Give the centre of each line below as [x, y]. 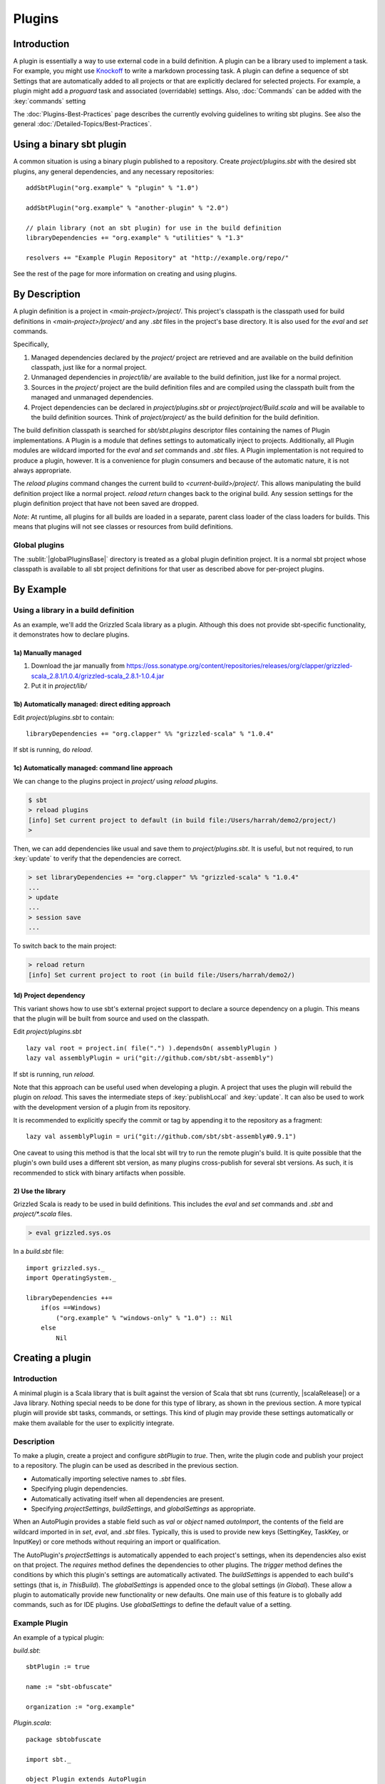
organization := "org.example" [81, 1707]
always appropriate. [42, 470]
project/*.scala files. [43, 1214]
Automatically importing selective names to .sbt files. [109, 1479]
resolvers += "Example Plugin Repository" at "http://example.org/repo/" [158, 258]
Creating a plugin [52, 1358]
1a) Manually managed [47, 653]
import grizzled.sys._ [66, 1268]
